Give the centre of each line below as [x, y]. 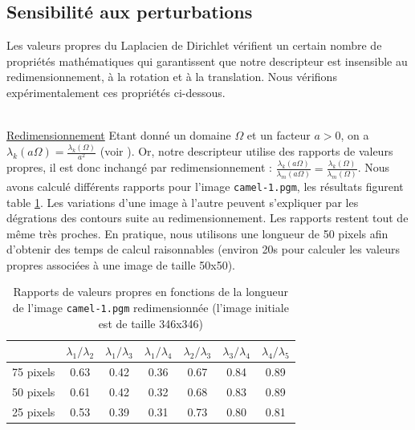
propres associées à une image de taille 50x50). [121, 264]
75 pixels [34, 372]
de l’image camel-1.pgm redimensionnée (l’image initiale [151, 308]
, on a [355, 135]
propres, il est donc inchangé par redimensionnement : [139, 167]
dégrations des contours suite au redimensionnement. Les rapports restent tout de [207, 218]
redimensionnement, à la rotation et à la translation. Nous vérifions [172, 77]
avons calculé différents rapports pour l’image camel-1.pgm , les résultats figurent [205, 186]
